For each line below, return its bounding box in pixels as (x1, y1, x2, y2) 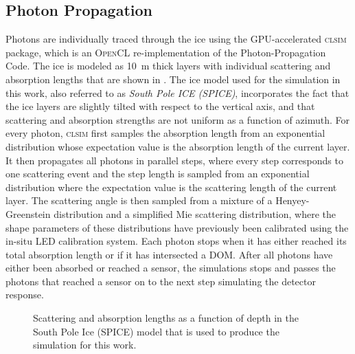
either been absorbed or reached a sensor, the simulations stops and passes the (5, 261, 336, 275)
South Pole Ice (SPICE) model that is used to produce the (33, 324, 279, 338)
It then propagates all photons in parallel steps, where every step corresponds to (5, 153, 343, 167)
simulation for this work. (33, 338, 137, 352)
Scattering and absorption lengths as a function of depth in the (33, 311, 299, 325)
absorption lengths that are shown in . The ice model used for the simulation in (5, 71, 341, 86)
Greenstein (5, 206, 51, 221)
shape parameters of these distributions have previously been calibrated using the (5, 220, 349, 234)
